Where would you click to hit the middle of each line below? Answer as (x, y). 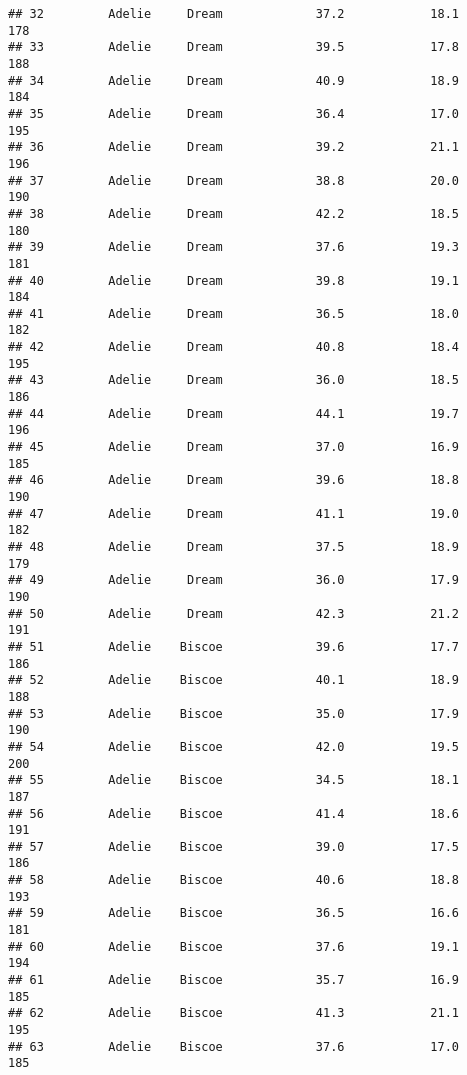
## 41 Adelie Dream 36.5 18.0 (234, 313)
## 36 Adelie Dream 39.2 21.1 (234, 147)
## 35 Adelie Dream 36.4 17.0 (234, 113)
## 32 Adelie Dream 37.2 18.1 (234, 14)
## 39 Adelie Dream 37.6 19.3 (234, 247)
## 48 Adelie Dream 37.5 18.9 (234, 547)
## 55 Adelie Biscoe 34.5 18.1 (234, 780)
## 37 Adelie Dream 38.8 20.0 (234, 180)
